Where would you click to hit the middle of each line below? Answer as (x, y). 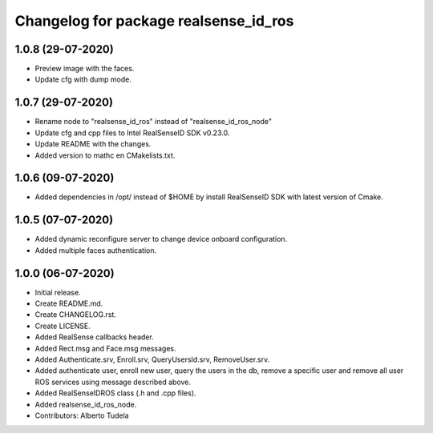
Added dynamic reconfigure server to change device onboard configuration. (161, 239)
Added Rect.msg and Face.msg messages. (105, 348)
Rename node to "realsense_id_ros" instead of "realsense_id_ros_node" (154, 122)
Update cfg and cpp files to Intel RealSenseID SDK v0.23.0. (132, 133)
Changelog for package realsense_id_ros (154, 21)
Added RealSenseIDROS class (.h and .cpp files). (115, 393)
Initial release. (58, 292)
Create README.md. (69, 303)
